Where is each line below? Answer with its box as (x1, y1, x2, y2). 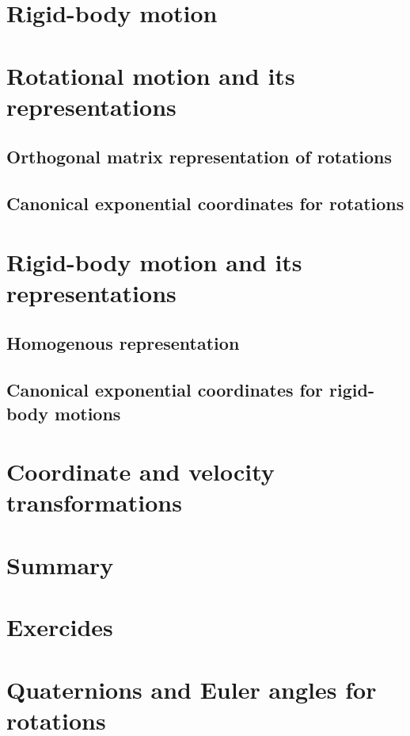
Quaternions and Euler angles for (6, 673, 377, 705)
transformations (6, 486, 182, 519)
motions (55, 401, 121, 425)
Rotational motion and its (6, 59, 295, 91)
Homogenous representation (6, 331, 240, 355)
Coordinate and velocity (6, 455, 275, 488)
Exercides (6, 611, 113, 643)
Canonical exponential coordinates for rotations (6, 191, 404, 216)
